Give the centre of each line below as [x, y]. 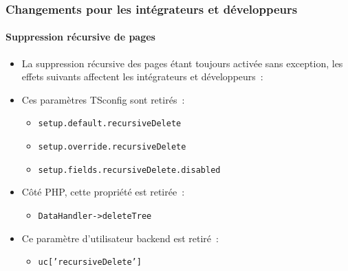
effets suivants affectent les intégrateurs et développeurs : [142, 76]
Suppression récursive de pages [80, 37]
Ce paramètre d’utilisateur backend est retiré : [120, 238]
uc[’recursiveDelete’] [90, 262]
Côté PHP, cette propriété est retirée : [103, 192]
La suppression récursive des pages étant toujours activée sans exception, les [182, 63]
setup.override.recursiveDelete [112, 147]
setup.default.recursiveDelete [110, 124]
